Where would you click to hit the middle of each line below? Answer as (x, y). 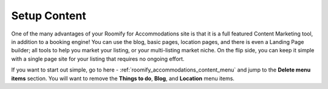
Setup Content (49, 16)
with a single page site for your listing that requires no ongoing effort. (98, 59)
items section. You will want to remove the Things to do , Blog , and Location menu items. (123, 78)
